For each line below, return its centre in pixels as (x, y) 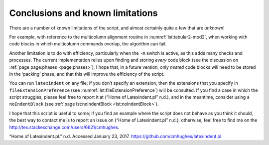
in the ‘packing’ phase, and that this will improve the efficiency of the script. (87, 74)
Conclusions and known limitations (83, 13)
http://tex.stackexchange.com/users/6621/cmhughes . (64, 127)
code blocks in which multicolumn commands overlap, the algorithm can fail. (88, 44)
